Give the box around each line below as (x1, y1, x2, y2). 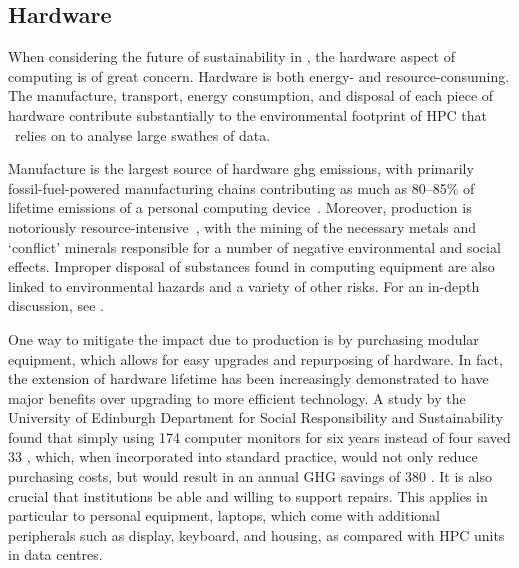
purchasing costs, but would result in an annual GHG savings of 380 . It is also (8, 466, 492, 487)
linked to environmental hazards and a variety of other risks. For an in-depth (8, 275, 480, 296)
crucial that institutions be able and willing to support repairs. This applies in (8, 485, 488, 506)
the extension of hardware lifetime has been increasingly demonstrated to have (8, 368, 489, 389)
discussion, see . (8, 295, 104, 316)
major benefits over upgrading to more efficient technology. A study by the (8, 387, 466, 408)
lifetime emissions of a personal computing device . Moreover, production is (8, 197, 472, 218)
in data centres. (8, 544, 103, 565)
